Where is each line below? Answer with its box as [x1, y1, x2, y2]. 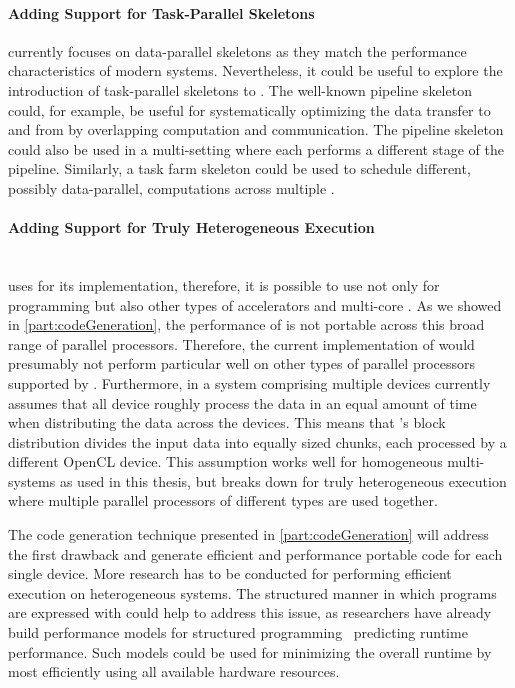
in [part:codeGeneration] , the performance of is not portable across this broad [8, 314, 485, 335]
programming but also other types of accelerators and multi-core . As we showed [8, 294, 502, 315]
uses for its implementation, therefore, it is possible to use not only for [8, 274, 440, 295]
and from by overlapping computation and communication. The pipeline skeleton [8, 119, 504, 140]
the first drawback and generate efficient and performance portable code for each [8, 543, 503, 564]
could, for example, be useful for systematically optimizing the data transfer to [8, 99, 491, 120]
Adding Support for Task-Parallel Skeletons [8, 2, 315, 23]
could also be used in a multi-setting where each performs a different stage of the [8, 138, 504, 159]
